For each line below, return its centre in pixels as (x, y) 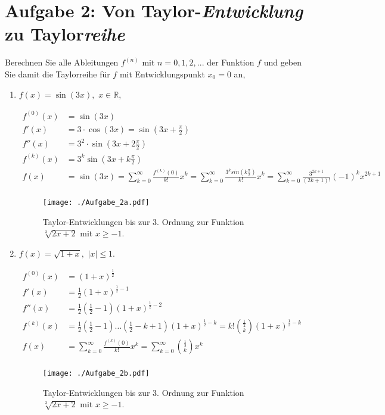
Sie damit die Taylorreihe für (58, 74)
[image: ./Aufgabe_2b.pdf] (96, 374)
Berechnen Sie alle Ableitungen (62, 62)
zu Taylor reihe (65, 34)
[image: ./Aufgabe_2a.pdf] (96, 202)
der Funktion (231, 62)
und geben (283, 62)
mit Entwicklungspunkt (162, 74)
